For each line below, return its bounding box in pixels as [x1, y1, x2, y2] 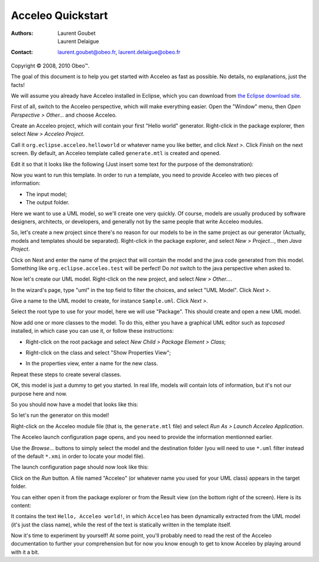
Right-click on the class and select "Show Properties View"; [25, 349, 171, 357]
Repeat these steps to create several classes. [11, 371, 122, 378]
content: [11, 502, 32, 509]
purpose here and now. [11, 390, 67, 397]
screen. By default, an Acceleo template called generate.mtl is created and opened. [11, 150, 221, 157]
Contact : [11, 49, 34, 56]
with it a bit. [11, 548, 40, 555]
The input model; [25, 190, 67, 198]
